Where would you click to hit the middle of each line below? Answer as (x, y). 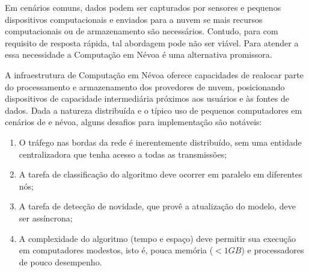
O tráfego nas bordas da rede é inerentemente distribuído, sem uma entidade (160, 142)
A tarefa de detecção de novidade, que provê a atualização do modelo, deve (157, 206)
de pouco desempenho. (60, 261)
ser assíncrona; (46, 218)
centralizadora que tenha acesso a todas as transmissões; (123, 154)
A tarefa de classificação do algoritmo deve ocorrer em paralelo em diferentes (161, 174)
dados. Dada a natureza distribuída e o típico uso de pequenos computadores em (154, 110)
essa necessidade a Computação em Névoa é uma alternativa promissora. (139, 54)
